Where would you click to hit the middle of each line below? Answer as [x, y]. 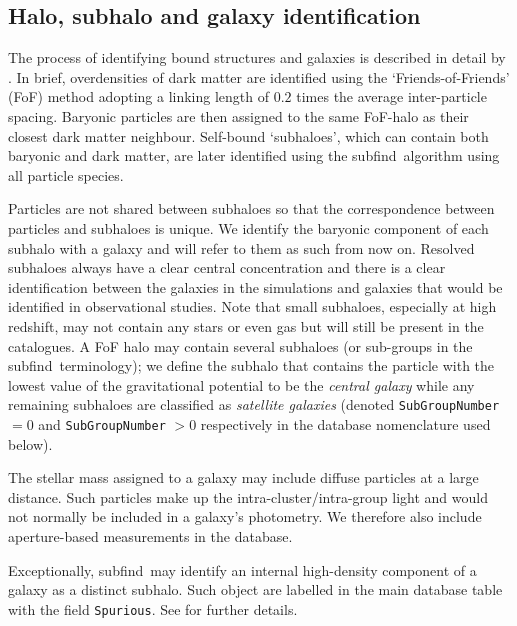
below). [30, 443]
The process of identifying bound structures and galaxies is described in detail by [257, 57]
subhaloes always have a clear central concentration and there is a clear [227, 267]
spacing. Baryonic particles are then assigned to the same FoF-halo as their [238, 115]
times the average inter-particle [391, 96]
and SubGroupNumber [102, 423]
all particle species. [66, 174]
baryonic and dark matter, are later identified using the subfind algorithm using [254, 155]
